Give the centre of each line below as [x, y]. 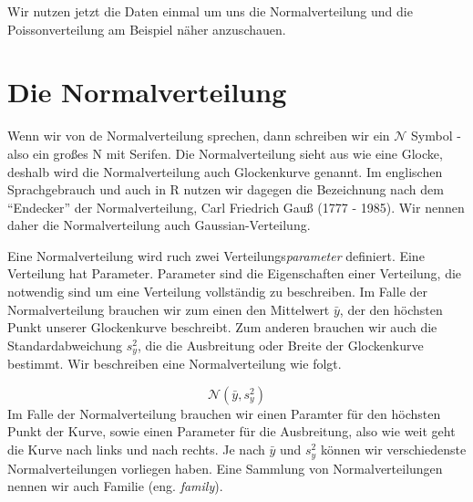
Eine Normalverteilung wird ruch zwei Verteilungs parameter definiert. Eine [216, 255]
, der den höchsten [391, 309]
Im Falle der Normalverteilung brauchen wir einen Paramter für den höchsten [224, 413]
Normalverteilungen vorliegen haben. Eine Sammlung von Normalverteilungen [225, 468]
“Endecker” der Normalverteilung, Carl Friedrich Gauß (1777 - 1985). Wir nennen [236, 207]
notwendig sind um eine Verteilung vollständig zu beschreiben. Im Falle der [218, 292]
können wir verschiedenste [393, 450]
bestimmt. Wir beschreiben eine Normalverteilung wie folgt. [175, 364]
